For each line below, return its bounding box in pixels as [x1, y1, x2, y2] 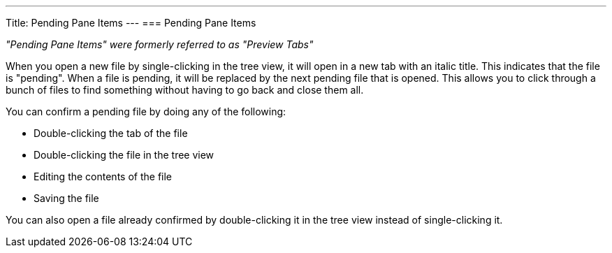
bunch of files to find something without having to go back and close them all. [6, 84, 364, 96]
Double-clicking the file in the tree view [34, 149, 214, 161]
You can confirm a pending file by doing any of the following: [6, 106, 286, 117]
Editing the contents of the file [34, 171, 173, 182]
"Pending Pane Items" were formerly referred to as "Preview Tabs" [6, 38, 314, 50]
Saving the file [34, 192, 99, 204]
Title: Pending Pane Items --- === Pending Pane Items [6, 17, 256, 29]
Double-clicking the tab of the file [34, 127, 188, 139]
